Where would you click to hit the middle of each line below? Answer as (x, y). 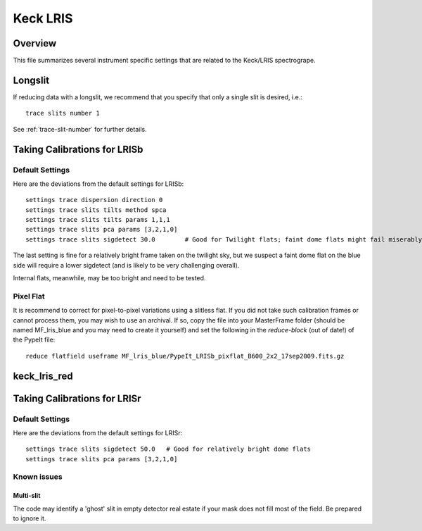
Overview (35, 43)
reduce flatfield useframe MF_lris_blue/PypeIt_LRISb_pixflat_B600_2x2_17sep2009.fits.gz (185, 356)
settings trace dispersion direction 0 (94, 200)
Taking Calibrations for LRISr (77, 398)
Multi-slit (27, 496)
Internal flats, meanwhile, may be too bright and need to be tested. (109, 278)
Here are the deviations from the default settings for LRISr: (98, 432)
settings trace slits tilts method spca (96, 210)
